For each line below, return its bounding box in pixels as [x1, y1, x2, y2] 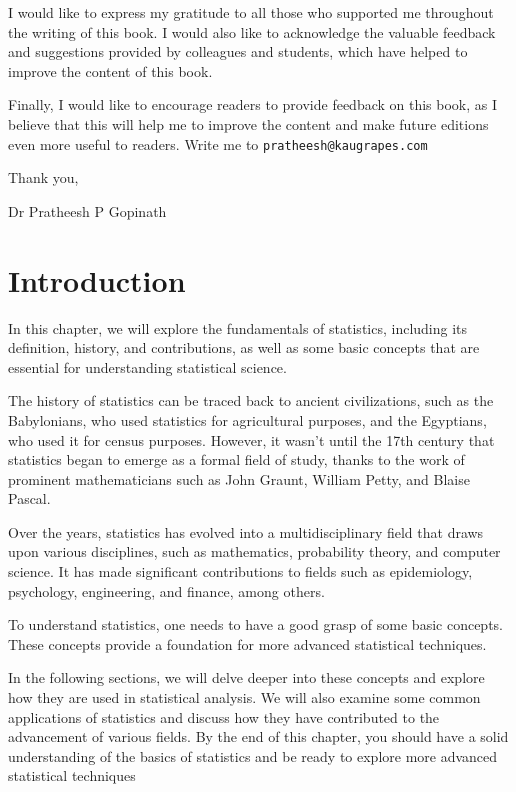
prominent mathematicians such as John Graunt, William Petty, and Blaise [8, 468, 470, 489]
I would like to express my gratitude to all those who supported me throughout [8, 2, 494, 22]
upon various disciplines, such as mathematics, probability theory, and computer [8, 541, 501, 562]
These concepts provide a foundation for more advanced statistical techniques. [8, 633, 487, 654]
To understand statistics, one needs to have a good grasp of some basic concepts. [8, 614, 503, 635]
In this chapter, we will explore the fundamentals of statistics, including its [8, 317, 468, 338]
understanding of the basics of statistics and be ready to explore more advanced [8, 745, 498, 766]
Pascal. [8, 488, 51, 509]
